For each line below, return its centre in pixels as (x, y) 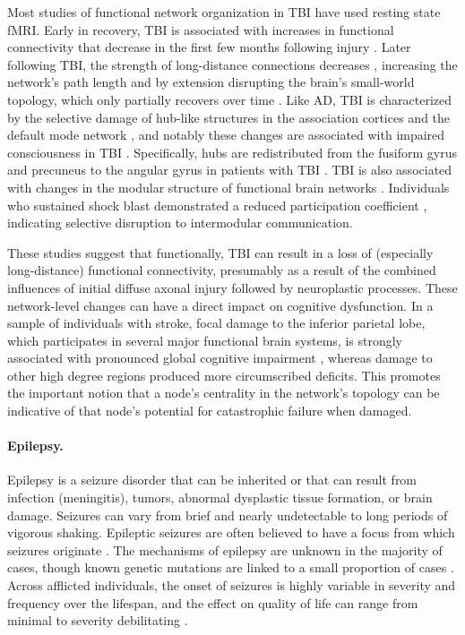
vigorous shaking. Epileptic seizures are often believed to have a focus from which (231, 532)
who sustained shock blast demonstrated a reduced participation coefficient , (217, 205)
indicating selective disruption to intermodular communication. (180, 223)
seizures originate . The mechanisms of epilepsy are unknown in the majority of (225, 549)
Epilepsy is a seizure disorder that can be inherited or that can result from (212, 480)
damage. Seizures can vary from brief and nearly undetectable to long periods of (228, 515)
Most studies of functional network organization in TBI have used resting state (224, 12)
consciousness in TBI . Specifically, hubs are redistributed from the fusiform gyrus (232, 152)
